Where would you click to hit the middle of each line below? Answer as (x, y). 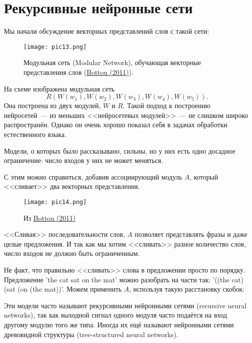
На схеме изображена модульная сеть (59, 88)
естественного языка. (35, 134)
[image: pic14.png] (55, 202)
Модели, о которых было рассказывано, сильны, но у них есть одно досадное (120, 150)
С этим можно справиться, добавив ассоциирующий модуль (93, 176)
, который (204, 176)
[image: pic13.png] (55, 47)
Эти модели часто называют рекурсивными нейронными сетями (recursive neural (125, 305)
